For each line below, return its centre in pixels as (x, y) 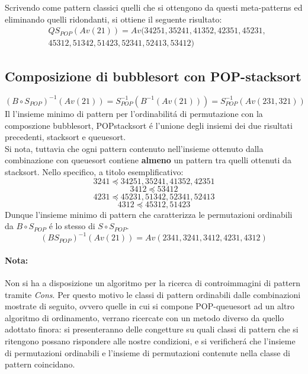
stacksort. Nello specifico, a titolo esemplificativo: (94, 171)
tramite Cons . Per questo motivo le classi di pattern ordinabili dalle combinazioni (153, 294)
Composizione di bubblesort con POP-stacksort (153, 76)
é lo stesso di (72, 226)
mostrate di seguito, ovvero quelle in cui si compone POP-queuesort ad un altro (150, 306)
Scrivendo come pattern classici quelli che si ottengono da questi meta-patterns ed (154, 7)
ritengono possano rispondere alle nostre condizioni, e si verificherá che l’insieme (150, 340)
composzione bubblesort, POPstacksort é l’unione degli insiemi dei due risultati (149, 125)
